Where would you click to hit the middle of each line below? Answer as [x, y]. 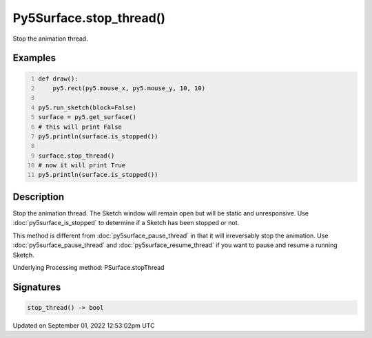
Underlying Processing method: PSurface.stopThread [89, 267]
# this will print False [80, 127]
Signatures [37, 287]
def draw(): [58, 78]
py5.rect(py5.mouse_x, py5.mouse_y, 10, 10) [129, 88]
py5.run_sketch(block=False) [87, 107]
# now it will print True [82, 166]
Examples [34, 58]
